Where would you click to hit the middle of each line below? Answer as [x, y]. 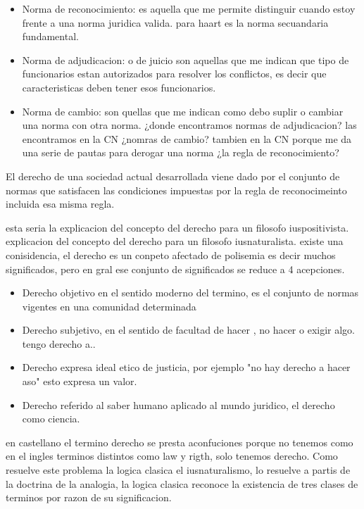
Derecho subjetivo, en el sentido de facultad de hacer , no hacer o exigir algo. [189, 330]
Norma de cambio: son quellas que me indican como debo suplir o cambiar [183, 111]
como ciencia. [51, 419]
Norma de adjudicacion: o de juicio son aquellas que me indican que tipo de [186, 59]
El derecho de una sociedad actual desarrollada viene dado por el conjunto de [173, 176]
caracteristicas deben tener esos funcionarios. [119, 87]
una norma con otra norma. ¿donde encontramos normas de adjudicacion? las [189, 125]
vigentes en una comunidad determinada [109, 306]
